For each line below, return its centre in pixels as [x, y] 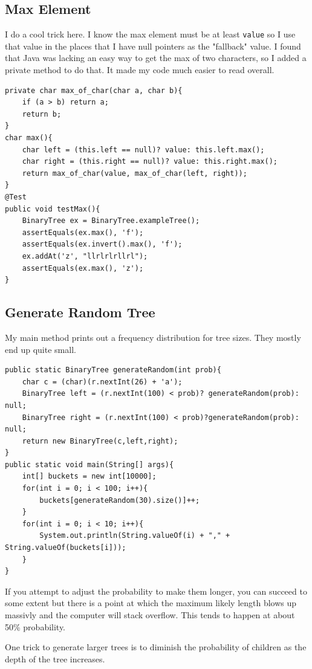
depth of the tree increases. [55, 658]
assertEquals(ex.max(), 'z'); [83, 268]
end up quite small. [41, 349]
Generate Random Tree [80, 312]
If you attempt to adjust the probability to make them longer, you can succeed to [156, 591]
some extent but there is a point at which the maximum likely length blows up [151, 603]
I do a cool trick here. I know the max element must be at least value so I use [150, 34]
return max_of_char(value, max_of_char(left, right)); [135, 173]
